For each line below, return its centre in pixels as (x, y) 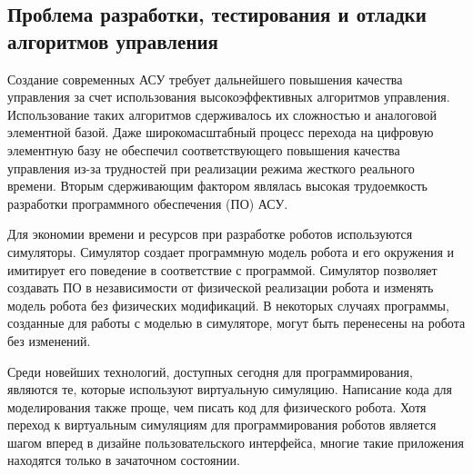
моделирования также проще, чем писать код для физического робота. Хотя (217, 406)
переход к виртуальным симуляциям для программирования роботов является (222, 425)
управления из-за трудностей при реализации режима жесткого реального (211, 168)
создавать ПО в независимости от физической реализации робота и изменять (221, 287)
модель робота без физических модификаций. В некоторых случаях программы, (228, 305)
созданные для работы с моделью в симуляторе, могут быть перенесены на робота (236, 323)
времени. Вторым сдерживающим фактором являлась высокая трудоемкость (217, 186)
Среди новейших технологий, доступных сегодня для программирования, (210, 371)
